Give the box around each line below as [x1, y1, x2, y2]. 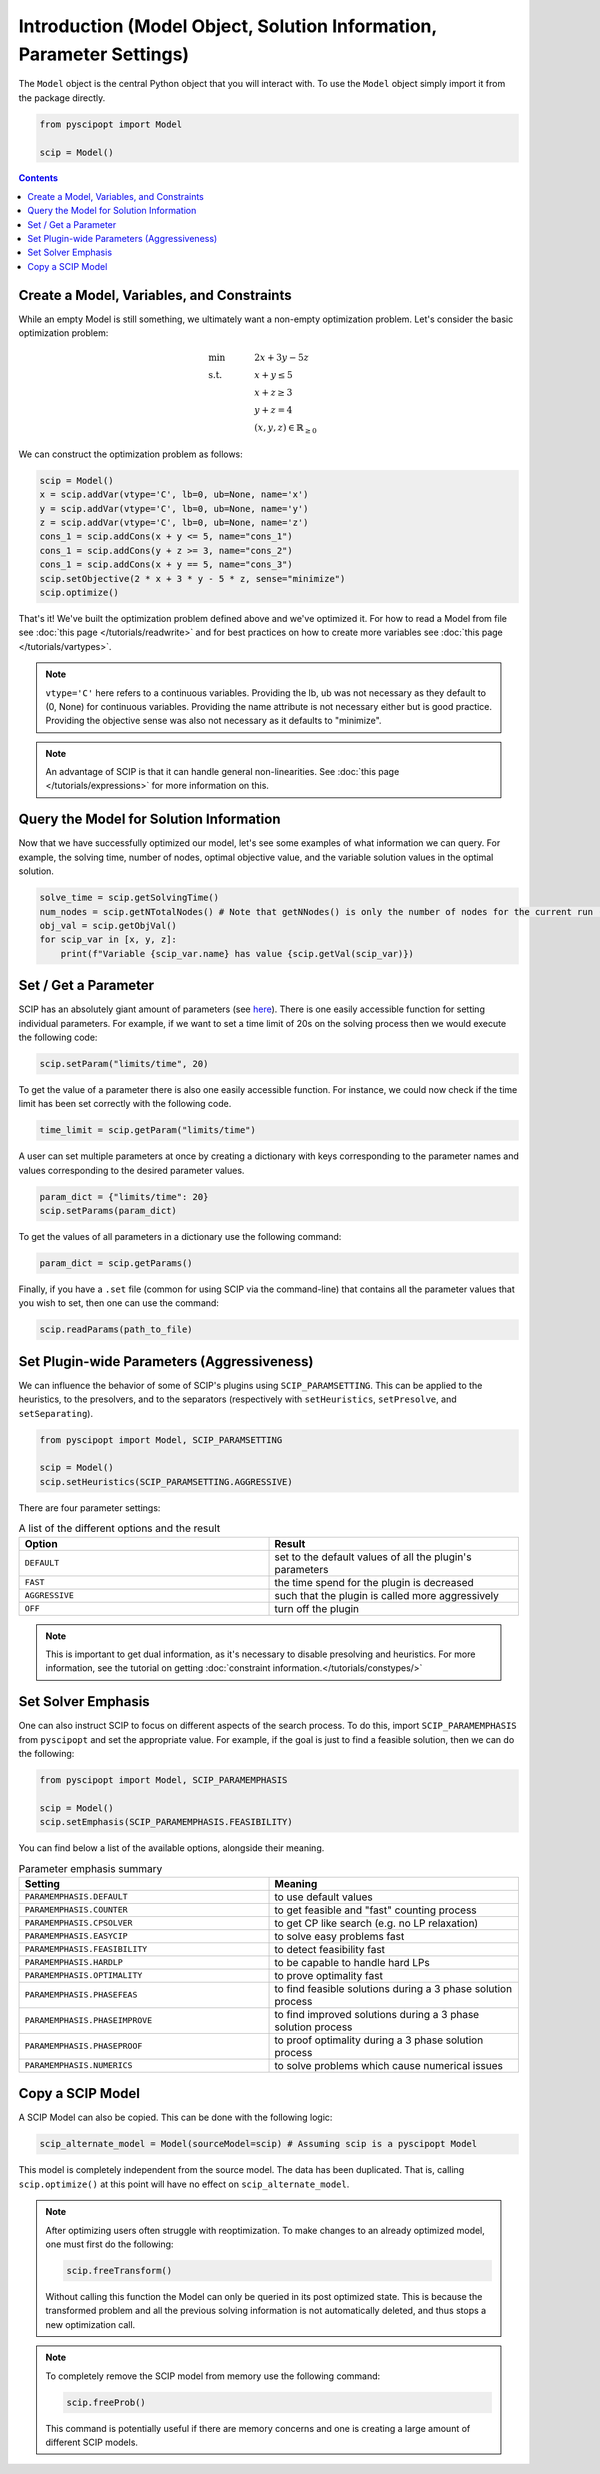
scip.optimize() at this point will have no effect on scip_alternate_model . [18, 2178, 350, 2190]
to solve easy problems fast [274, 1929, 405, 1943]
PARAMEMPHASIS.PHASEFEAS [24, 1990, 138, 2000]
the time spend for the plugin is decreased [274, 1575, 474, 1589]
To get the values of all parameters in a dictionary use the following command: [18, 1231, 342, 1243]
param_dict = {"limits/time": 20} [39, 1191, 209, 1202]
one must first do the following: [45, 2238, 174, 2250]
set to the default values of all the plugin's [274, 1550, 472, 1564]
